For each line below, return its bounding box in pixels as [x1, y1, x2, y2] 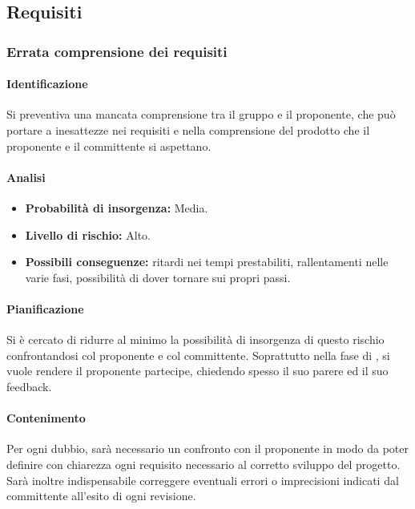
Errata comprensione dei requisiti [6, 41, 228, 61]
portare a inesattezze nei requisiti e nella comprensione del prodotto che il [6, 122, 370, 139]
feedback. [6, 378, 52, 394]
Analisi [6, 168, 46, 185]
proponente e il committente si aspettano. [6, 137, 212, 154]
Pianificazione [6, 300, 84, 317]
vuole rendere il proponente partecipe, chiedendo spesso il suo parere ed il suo [6, 362, 389, 379]
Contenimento [6, 410, 86, 426]
